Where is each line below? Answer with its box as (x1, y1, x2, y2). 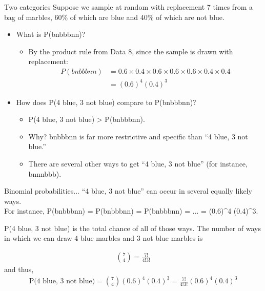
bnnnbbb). (28, 168, 62, 179)
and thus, (4, 264, 34, 275)
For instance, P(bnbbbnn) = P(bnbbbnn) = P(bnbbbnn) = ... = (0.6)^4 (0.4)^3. (4, 205, 258, 216)
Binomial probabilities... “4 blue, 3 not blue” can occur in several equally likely (4, 185, 252, 196)
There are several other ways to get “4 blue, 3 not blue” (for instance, (28, 158, 248, 169)
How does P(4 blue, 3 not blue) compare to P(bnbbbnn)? (16, 96, 196, 107)
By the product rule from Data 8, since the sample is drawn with (28, 46, 233, 56)
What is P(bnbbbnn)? (16, 29, 86, 39)
